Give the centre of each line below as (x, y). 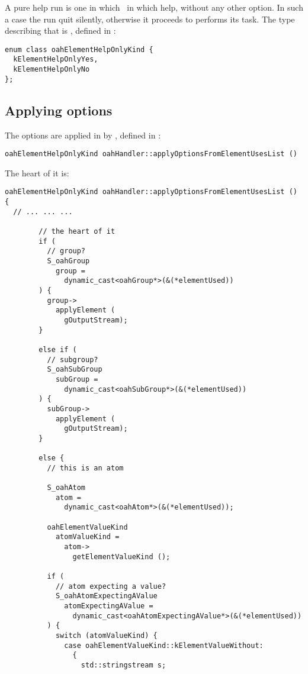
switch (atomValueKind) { (106, 635)
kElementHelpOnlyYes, (56, 59)
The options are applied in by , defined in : (83, 135)
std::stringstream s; (123, 665)
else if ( (58, 349)
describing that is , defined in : (60, 30)
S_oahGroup (68, 261)
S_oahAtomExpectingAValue (106, 596)
